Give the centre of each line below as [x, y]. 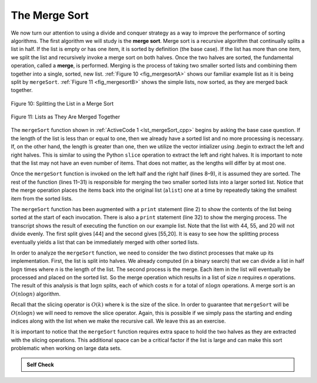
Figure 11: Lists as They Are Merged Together [65, 117]
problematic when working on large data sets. [66, 348]
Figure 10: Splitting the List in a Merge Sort [62, 103]
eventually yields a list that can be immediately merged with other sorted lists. [105, 242]
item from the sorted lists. [42, 198]
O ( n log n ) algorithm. [36, 294]
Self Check [40, 364]
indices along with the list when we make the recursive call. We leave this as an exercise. [118, 321]
